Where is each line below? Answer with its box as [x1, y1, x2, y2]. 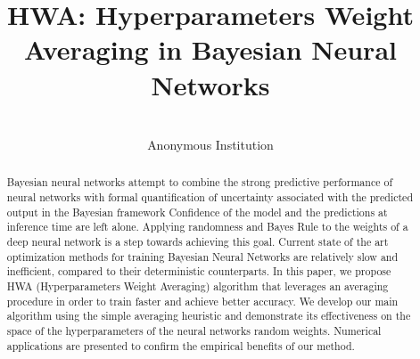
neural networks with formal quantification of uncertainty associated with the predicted [6, 190, 414, 205]
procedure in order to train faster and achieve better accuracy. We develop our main [6, 293, 399, 308]
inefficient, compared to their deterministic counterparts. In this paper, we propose [6, 264, 391, 279]
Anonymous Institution [147, 135, 274, 154]
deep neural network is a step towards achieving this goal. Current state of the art [6, 234, 389, 249]
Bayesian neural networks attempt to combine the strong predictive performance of [6, 175, 393, 190]
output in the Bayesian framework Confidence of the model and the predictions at [6, 204, 388, 219]
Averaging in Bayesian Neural [24, 31, 397, 68]
